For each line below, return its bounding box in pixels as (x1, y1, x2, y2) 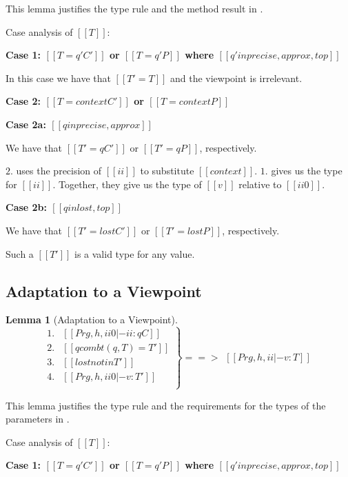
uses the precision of (16, 163, 102, 178)
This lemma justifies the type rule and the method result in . (6, 1, 263, 15)
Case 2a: (6, 116, 46, 131)
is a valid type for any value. (74, 246, 195, 261)
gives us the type (271, 163, 342, 178)
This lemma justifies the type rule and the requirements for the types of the (6, 398, 326, 412)
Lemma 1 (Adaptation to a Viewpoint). (6, 312, 178, 327)
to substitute (140, 163, 194, 178)
